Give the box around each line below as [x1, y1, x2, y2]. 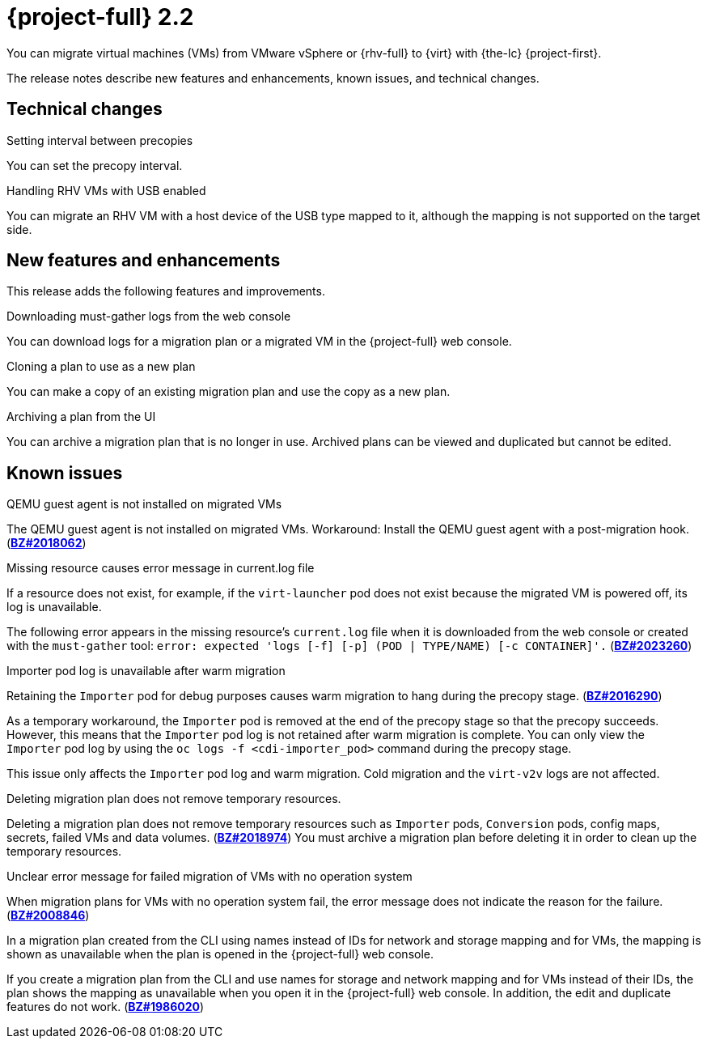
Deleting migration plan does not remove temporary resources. [6, 792, 341, 806]
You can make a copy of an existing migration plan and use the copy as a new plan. [6, 384, 451, 399]
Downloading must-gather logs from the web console [6, 309, 291, 324]
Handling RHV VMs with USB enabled [6, 183, 206, 198]
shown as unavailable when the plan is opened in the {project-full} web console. [6, 947, 434, 962]
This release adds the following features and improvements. [6, 284, 325, 299]
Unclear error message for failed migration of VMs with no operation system [6, 869, 413, 884]
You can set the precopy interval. [6, 158, 183, 172]
